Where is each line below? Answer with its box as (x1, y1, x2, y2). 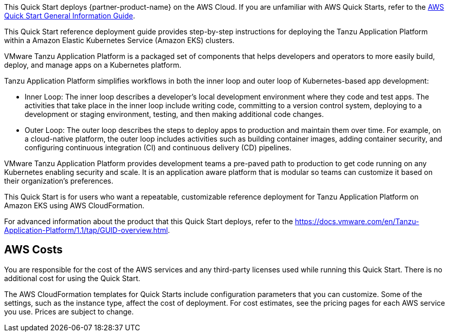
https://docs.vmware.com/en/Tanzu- (295, 217, 419, 226)
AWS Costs (4, 243, 63, 256)
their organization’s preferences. (4, 176, 113, 185)
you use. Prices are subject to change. (4, 307, 134, 316)
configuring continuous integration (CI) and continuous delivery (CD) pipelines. (25, 143, 291, 152)
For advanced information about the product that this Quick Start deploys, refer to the (4, 217, 293, 226)
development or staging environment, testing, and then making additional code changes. (25, 110, 324, 118)
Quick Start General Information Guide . (4, 11, 135, 20)
